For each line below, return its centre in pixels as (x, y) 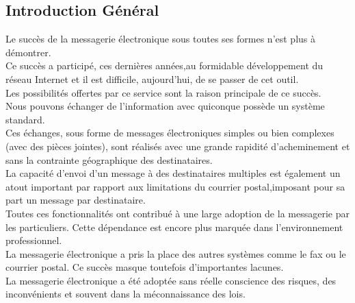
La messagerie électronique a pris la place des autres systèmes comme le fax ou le (176, 253)
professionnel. (34, 240)
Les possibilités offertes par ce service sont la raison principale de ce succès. (163, 92)
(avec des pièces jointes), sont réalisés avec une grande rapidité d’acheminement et (178, 146)
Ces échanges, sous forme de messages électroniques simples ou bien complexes (170, 133)
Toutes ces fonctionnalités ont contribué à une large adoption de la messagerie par (177, 213)
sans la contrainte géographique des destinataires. (109, 159)
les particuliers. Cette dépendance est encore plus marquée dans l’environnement (174, 227)
